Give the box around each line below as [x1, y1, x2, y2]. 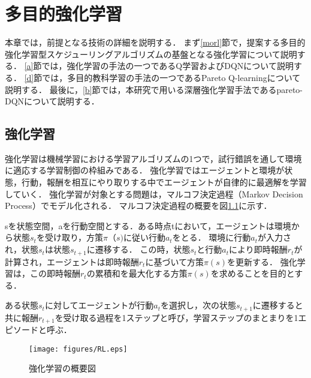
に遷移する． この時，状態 [86, 243, 191, 256]
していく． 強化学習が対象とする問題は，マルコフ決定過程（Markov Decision [5, 187, 303, 200]
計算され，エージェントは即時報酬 [5, 255, 139, 268]
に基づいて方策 [145, 255, 204, 268]
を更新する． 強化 [227, 255, 297, 268]
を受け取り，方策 [36, 231, 103, 244]
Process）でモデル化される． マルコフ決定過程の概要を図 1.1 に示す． [5, 199, 272, 212]
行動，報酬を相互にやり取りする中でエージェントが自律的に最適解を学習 [21, 176, 307, 188]
